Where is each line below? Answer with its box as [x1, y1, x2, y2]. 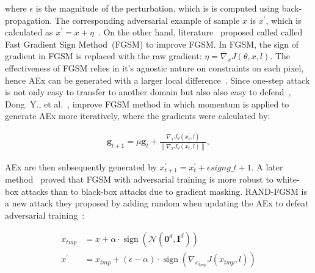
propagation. [5, 13, 52, 26]
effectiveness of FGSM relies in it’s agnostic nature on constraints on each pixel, [5, 61, 304, 74]
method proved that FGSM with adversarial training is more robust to [5, 173, 273, 186]
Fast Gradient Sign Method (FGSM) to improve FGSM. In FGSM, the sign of [5, 37, 299, 50]
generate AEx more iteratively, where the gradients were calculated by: [5, 109, 270, 122]
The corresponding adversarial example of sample [54, 13, 240, 26]
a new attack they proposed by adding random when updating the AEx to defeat [5, 197, 309, 209]
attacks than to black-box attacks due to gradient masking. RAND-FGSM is [21, 184, 307, 197]
